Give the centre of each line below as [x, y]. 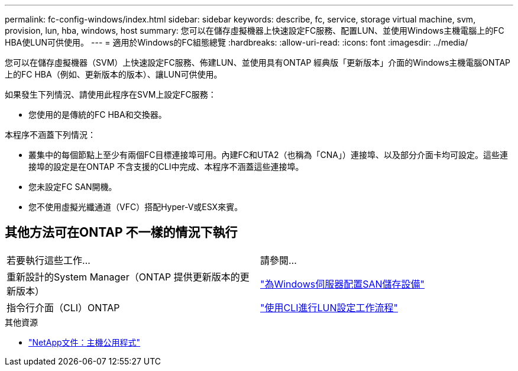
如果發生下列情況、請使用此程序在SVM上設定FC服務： [111, 94]
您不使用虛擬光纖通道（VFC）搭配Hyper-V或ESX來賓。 [136, 207]
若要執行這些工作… [48, 260]
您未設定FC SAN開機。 [73, 187]
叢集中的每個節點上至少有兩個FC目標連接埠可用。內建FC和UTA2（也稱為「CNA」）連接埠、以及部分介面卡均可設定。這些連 [268, 155]
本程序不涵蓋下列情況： [50, 135]
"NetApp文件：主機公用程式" [85, 342]
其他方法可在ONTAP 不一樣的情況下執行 [121, 233]
